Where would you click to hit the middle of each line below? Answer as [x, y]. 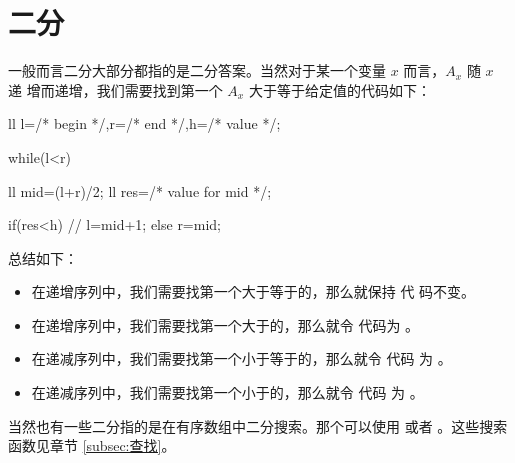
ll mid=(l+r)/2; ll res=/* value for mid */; [140, 190]
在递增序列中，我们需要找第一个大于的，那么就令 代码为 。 [225, 324]
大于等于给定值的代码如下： [339, 89]
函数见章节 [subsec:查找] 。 [92, 445]
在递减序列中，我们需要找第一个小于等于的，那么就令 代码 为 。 [241, 358]
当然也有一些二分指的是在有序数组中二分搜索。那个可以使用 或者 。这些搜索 [258, 425]
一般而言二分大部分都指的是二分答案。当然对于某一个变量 [197, 70]
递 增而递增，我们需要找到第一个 [115, 89]
